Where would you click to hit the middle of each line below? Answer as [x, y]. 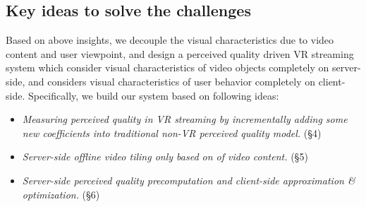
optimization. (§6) [61, 194]
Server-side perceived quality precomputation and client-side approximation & [189, 180]
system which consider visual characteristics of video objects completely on [167, 67]
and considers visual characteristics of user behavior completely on [171, 81]
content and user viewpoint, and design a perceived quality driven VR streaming [180, 53]
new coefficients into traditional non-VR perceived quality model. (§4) [172, 132]
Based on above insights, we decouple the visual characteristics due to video [170, 40]
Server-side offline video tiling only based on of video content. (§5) [165, 156]
